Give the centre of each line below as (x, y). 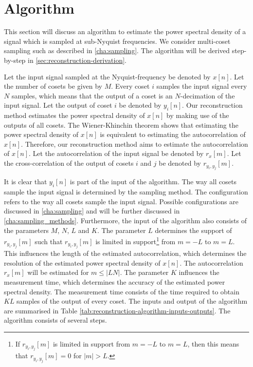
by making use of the (198, 115)
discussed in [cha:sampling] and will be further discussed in (92, 211)
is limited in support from (91, 344)
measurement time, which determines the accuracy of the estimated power (115, 282)
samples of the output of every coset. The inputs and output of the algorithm (132, 301)
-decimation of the (208, 95)
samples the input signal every (202, 86)
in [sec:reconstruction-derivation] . (77, 60)
